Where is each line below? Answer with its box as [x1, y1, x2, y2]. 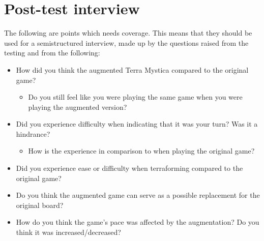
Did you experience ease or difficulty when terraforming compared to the [16, 163, 243, 173]
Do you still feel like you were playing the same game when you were [28, 92, 243, 102]
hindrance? [16, 128, 50, 139]
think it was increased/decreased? [16, 227, 121, 237]
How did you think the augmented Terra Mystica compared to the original [16, 64, 249, 75]
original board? [16, 199, 64, 210]
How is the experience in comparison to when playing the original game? [28, 145, 255, 156]
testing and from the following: [4, 47, 100, 58]
